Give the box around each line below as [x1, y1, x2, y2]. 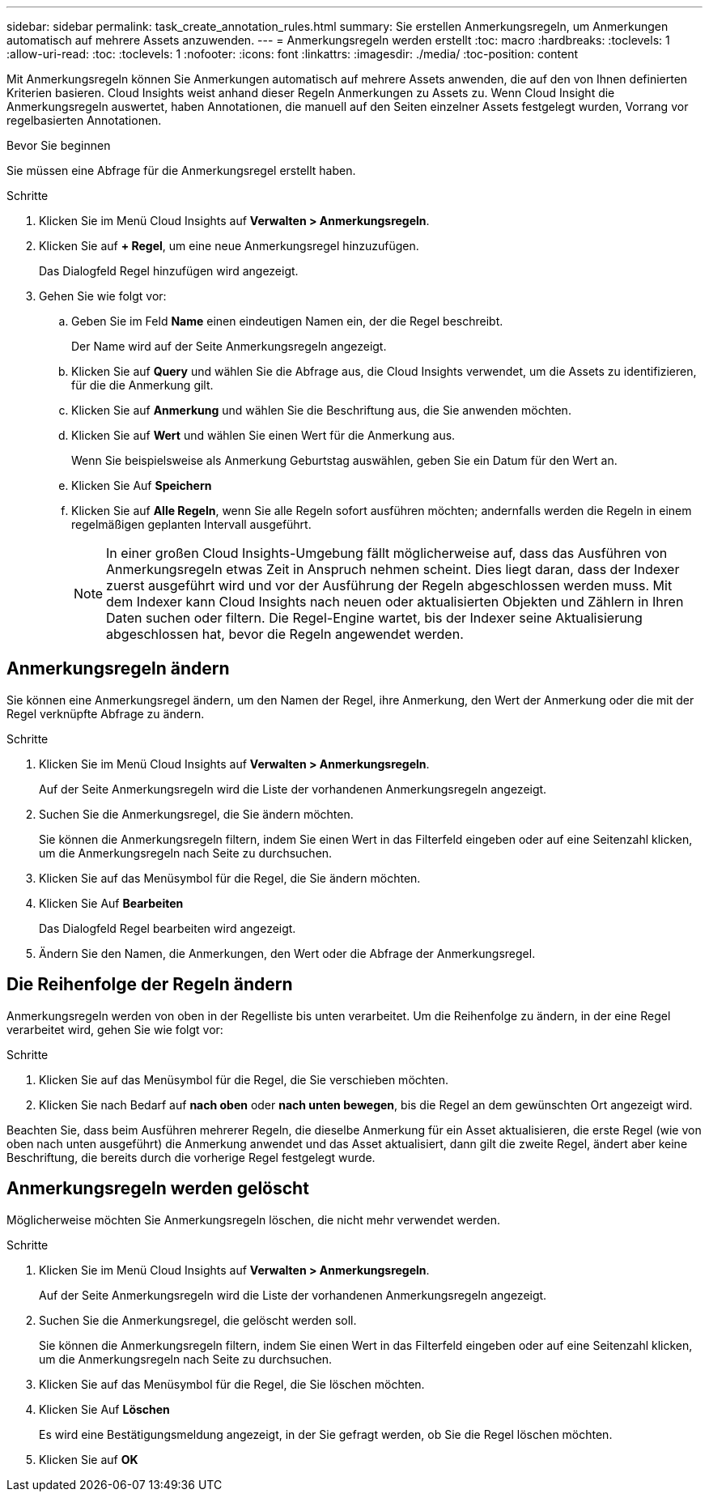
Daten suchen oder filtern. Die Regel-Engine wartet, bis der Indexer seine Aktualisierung [106, 610, 643, 626]
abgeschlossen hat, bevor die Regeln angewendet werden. [106, 626, 464, 642]
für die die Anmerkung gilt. [71, 378, 214, 392]
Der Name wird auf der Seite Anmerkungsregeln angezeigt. [71, 339, 387, 353]
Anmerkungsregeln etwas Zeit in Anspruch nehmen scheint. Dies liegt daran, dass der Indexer [106, 561, 680, 577]
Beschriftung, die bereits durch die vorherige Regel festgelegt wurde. [6, 1150, 376, 1164]
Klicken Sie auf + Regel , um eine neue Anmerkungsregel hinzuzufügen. [39, 239, 419, 253]
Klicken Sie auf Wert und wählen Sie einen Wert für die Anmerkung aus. [71, 428, 456, 442]
